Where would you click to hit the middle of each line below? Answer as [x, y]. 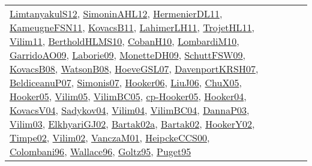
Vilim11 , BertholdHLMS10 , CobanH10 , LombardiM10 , [124, 41]
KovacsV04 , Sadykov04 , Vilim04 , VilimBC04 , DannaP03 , [130, 110]
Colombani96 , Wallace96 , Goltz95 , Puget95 [100, 151]
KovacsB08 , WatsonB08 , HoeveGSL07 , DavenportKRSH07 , [134, 69]
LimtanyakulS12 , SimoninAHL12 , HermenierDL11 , [116, 13]
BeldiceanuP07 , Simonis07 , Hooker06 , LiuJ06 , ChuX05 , [126, 82]
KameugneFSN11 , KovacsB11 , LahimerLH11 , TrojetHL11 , [132, 27]
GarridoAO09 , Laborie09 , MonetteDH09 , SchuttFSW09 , [128, 55]
